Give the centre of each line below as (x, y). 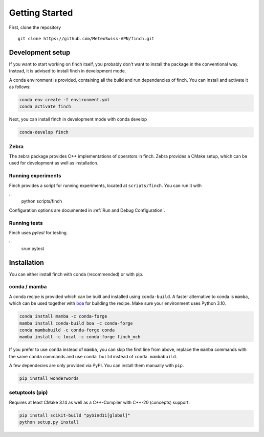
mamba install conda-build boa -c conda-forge (76, 323)
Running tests (26, 223)
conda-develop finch (44, 132)
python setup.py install (49, 422)
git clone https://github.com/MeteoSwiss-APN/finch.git (86, 38)
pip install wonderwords (49, 379)
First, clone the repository (35, 27)
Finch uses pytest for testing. (38, 232)
